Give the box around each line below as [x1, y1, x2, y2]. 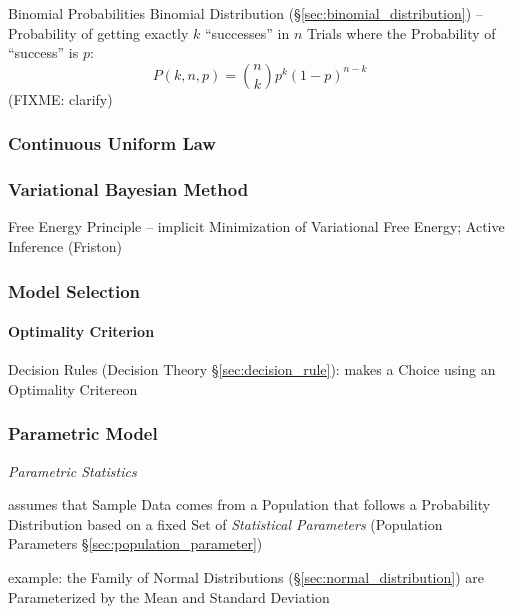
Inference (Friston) [8, 236, 122, 257]
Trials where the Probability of [306, 22, 496, 43]
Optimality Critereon [8, 378, 138, 399]
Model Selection [8, 278, 141, 303]
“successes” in [204, 22, 290, 43]
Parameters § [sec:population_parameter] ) [8, 533, 263, 554]
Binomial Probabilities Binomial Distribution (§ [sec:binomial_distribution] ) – [8, 3, 483, 23]
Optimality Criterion [8, 321, 155, 342]
